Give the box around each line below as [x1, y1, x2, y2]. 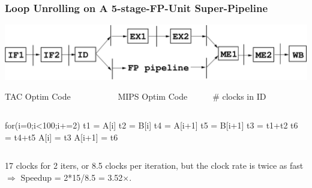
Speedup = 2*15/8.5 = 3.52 [20, 171, 123, 183]
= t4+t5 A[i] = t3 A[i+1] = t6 [5, 130, 118, 143]
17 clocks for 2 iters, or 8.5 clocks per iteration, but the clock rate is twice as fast [5, 159, 304, 172]
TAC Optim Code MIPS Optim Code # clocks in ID [5, 90, 266, 103]
